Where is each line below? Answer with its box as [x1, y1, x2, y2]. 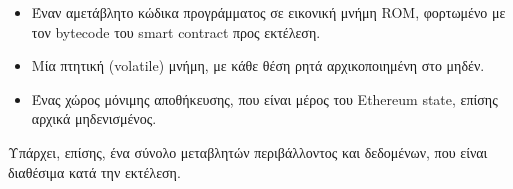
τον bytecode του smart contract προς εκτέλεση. [31, 21, 321, 42]
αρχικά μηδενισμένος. [31, 108, 157, 129]
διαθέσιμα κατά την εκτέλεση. [8, 161, 181, 182]
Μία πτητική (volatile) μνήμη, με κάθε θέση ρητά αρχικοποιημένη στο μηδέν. [31, 55, 485, 76]
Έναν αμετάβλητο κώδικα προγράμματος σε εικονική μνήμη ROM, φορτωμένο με [31, 2, 506, 22]
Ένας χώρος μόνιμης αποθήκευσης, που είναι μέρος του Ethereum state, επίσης [31, 88, 498, 109]
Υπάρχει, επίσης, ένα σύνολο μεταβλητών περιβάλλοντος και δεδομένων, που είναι [8, 141, 488, 162]
